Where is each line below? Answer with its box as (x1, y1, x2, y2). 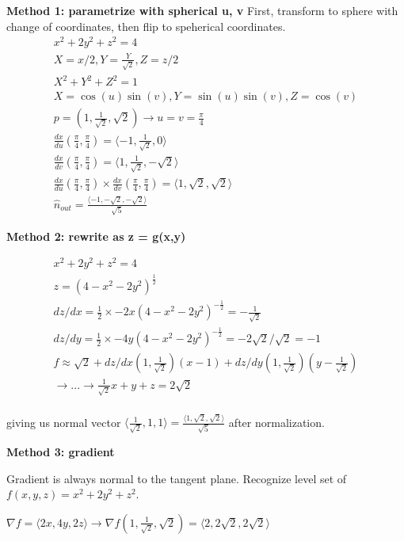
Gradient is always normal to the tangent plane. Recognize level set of (6, 470, 347, 486)
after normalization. (228, 413, 325, 430)
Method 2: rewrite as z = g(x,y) (6, 227, 186, 244)
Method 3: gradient (6, 443, 115, 459)
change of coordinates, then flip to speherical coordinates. (6, 17, 286, 34)
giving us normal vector (6, 413, 121, 430)
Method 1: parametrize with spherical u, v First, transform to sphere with (6, 2, 398, 18)
